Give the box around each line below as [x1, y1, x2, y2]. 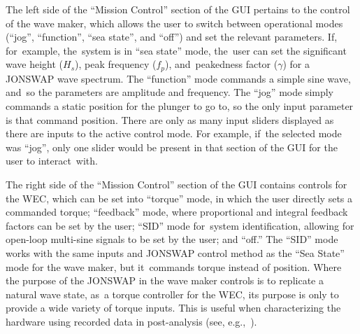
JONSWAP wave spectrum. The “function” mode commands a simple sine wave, [6, 71, 351, 85]
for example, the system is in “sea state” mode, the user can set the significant [6, 43, 347, 57]
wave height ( [6, 57, 64, 71]
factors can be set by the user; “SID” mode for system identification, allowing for [6, 218, 354, 232]
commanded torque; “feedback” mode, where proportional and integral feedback [6, 204, 348, 219]
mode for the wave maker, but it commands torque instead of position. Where [6, 259, 342, 274]
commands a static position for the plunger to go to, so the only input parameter [6, 99, 354, 113]
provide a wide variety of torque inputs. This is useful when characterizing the [6, 300, 341, 315]
